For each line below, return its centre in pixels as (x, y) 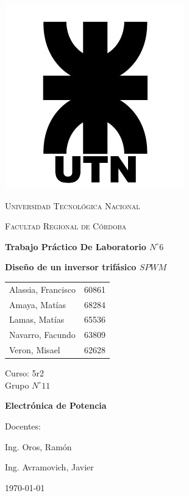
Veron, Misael (35, 350)
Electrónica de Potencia (56, 405)
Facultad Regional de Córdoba (66, 226)
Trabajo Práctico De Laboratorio (76, 246)
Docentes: (23, 426)
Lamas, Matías (37, 319)
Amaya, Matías (38, 304)
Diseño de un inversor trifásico (71, 267)
